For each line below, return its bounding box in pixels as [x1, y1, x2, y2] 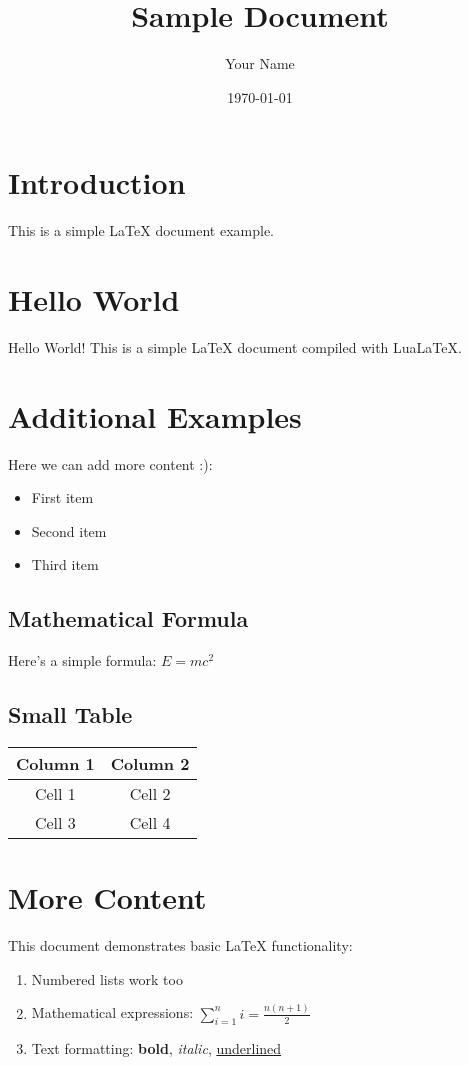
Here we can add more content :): [8, 453, 213, 474]
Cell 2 [129, 782, 171, 806]
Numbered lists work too [31, 968, 183, 989]
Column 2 [110, 752, 190, 776]
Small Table [8, 699, 133, 730]
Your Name [225, 53, 295, 74]
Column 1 [16, 752, 95, 776]
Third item [31, 554, 99, 575]
